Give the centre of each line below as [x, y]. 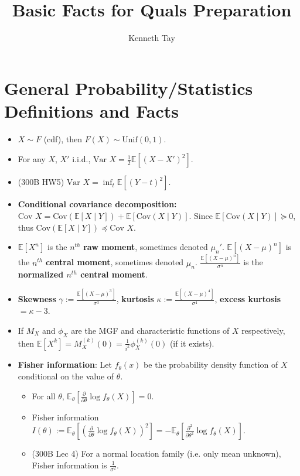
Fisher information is [69, 465]
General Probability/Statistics [129, 88]
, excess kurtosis [248, 299]
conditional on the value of [66, 376]
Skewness [37, 299]
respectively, [263, 330]
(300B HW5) [41, 182]
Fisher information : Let [65, 364]
